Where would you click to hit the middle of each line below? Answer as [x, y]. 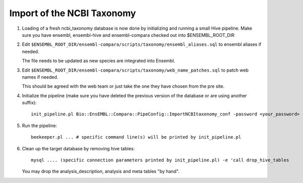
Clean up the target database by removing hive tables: [78, 148]
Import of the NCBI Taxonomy [73, 13]
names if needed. [40, 77]
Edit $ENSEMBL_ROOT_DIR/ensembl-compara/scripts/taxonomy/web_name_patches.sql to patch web [135, 70]
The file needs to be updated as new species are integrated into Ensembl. [98, 61]
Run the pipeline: [40, 126]
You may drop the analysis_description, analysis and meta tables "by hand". [101, 171]
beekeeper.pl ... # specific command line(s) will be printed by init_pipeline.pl [136, 137]
